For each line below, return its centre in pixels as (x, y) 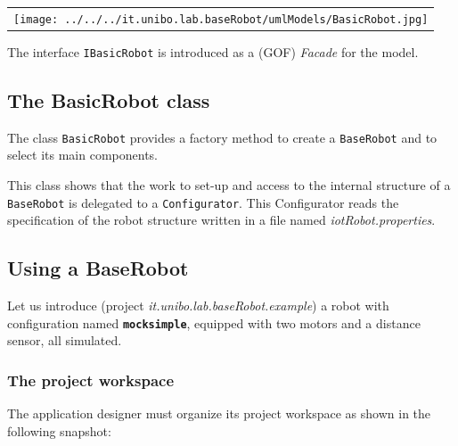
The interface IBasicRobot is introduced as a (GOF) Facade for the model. (213, 51)
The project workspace (91, 380)
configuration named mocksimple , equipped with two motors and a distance (214, 322)
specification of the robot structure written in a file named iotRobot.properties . (221, 220)
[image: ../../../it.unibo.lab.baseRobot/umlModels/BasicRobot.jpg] (221, 19)
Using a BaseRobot (98, 268)
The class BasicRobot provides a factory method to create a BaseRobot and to (222, 137)
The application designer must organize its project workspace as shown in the (219, 413)
